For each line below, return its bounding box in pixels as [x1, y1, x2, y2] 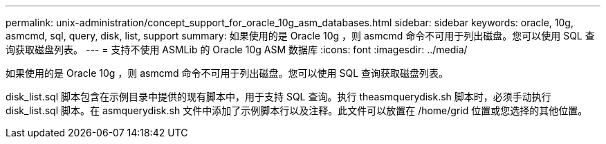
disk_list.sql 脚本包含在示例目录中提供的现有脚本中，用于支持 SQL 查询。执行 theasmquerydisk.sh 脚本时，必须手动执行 [6, 91, 551, 102]
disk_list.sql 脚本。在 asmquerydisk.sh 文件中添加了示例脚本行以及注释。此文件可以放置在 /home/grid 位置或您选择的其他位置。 [6, 105, 588, 116]
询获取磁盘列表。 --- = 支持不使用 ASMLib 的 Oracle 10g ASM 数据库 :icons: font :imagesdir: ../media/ [6, 44, 468, 55]
